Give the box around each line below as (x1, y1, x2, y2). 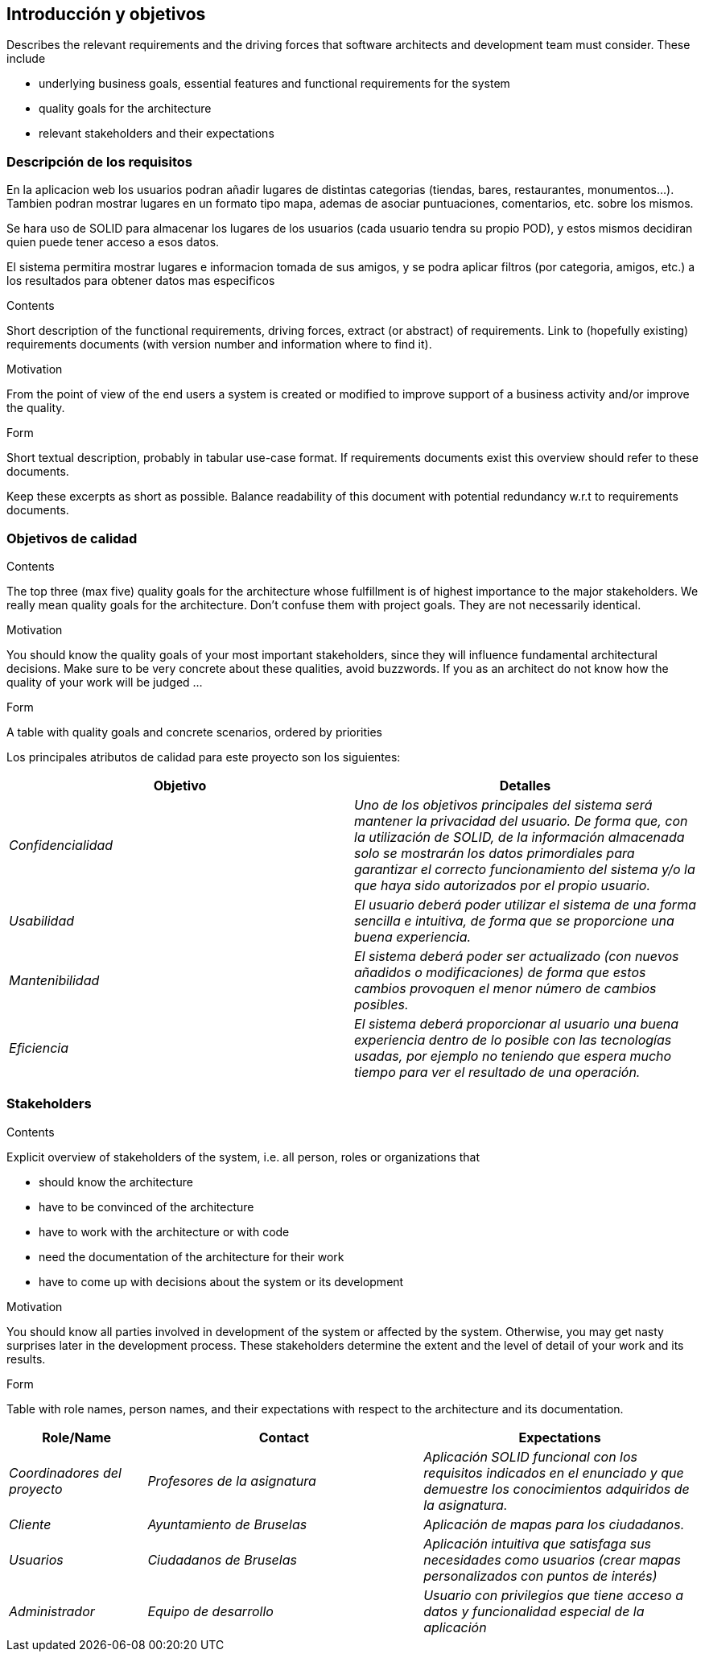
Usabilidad (9, 912, 75, 929)
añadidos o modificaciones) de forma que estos (354, 963, 646, 980)
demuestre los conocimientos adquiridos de (423, 1480, 690, 1497)
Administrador (9, 1602, 95, 1619)
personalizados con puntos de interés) (423, 1567, 658, 1584)
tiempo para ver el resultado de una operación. (354, 1063, 641, 1080)
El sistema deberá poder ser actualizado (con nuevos (354, 947, 679, 964)
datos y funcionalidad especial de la (423, 1602, 645, 1619)
